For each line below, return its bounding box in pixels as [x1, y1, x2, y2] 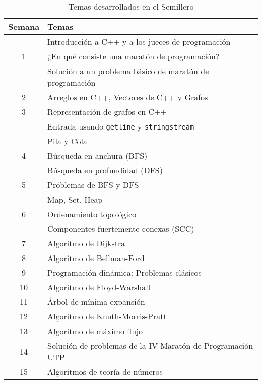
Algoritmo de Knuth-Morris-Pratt [47, 310, 167, 322]
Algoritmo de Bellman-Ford [47, 252, 145, 264]
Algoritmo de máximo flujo [47, 325, 143, 337]
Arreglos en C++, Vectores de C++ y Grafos [47, 91, 208, 103]
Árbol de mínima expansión [47, 296, 145, 307]
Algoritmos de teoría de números [47, 366, 163, 377]
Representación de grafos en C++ [47, 106, 167, 117]
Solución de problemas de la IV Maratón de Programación [47, 340, 253, 351]
